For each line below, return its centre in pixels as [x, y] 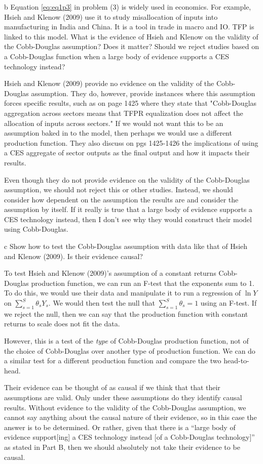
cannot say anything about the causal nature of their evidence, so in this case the [130, 417]
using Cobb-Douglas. [36, 229]
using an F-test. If [229, 303]
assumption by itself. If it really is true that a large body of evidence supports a [128, 209]
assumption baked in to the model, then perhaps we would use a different [118, 133]
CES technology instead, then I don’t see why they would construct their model [128, 219]
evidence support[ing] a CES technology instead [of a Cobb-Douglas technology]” [129, 437]
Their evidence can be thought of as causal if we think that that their [112, 387]
